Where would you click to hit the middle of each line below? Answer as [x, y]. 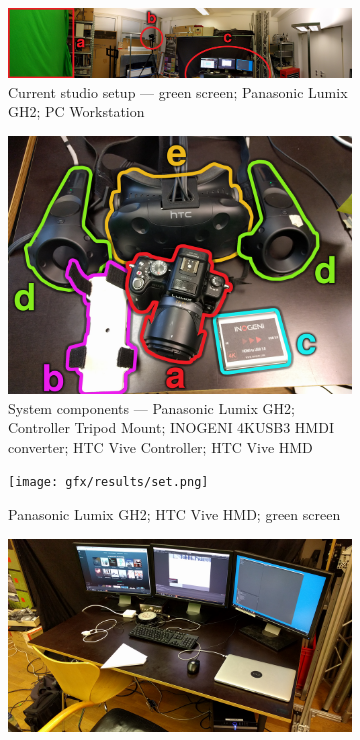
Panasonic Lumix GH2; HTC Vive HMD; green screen [174, 514]
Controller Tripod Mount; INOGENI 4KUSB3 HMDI [171, 427]
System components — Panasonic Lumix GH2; [151, 407]
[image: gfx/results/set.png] [108, 482]
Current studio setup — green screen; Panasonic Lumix [178, 91]
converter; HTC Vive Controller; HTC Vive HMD [160, 446]
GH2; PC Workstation [76, 111]
